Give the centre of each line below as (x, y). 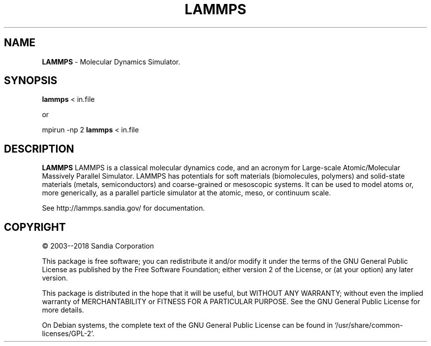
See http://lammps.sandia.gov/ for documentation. (123, 208)
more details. (63, 310)
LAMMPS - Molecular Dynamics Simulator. (111, 62)
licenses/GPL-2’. (68, 334)
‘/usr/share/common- (369, 325)
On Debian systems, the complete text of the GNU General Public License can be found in (187, 325)
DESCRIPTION (39, 149)
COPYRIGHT (35, 227)
